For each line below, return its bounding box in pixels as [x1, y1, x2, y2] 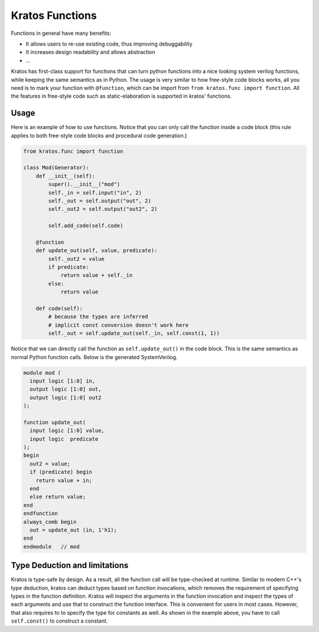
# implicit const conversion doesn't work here [48, 321, 189, 328]
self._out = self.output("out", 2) [48, 197, 152, 204]
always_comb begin [23, 518, 77, 525]
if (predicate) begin [30, 469, 93, 476]
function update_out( [23, 419, 86, 425]
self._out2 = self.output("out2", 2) [48, 206, 158, 212]
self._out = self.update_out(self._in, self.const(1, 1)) [48, 330, 220, 337]
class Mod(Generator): [23, 165, 89, 171]
